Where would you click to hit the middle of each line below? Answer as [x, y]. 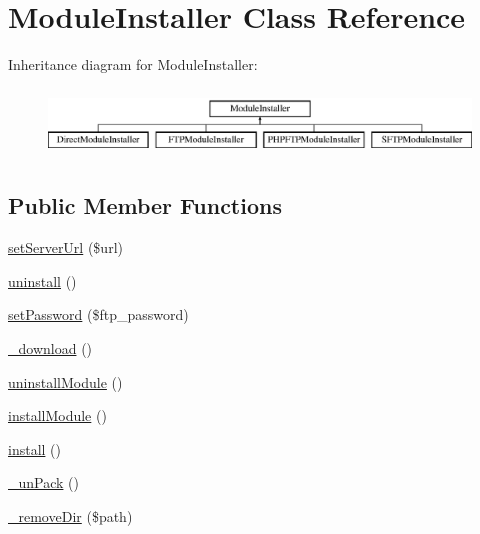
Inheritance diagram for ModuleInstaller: [133, 64]
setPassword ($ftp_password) [98, 314]
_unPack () [43, 482]
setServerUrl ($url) [65, 247]
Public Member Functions [145, 205]
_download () [50, 348]
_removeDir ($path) [70, 515]
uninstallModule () [65, 381]
